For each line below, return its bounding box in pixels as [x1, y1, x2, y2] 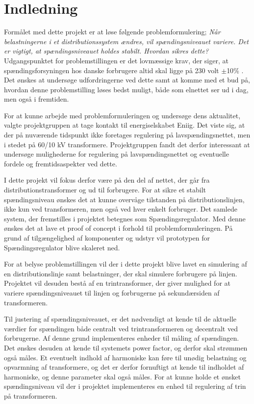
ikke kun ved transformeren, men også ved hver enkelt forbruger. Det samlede [4, 204, 237, 214]
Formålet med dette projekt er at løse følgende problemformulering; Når [4, 27, 221, 37]
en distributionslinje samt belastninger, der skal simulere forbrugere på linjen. [4, 268, 237, 278]
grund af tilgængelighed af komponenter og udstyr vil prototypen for [4, 233, 210, 242]
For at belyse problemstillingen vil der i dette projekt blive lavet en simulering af [4, 259, 247, 269]
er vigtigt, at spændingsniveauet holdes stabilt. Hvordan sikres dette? [4, 46, 209, 56]
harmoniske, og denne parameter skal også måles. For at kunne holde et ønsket [4, 371, 241, 381]
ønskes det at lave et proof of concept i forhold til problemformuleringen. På [4, 223, 233, 233]
